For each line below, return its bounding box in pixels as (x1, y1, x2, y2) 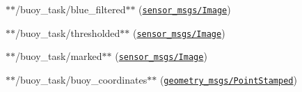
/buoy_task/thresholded (15, 25, 120, 40)
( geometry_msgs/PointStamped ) (159, 72, 297, 86)
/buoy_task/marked (15, 49, 102, 63)
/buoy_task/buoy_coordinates (15, 72, 148, 86)
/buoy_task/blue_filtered (15, 2, 126, 16)
